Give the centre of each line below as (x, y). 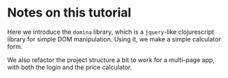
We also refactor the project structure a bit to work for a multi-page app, (111, 59)
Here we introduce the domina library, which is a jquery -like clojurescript (111, 32)
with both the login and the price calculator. (70, 67)
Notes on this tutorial (69, 13)
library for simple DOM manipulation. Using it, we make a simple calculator (114, 39)
